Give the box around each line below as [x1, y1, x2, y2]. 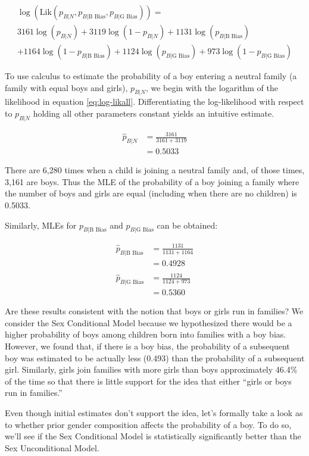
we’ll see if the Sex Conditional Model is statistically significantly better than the [5, 430, 301, 442]
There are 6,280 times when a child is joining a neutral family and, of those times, [5, 164, 305, 176]
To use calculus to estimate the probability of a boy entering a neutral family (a [5, 70, 297, 82]
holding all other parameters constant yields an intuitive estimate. [33, 107, 274, 120]
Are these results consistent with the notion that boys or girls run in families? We [5, 305, 304, 317]
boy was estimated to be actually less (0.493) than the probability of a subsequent [5, 351, 305, 364]
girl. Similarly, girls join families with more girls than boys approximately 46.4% [5, 363, 298, 376]
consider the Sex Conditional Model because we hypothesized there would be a [5, 316, 292, 329]
